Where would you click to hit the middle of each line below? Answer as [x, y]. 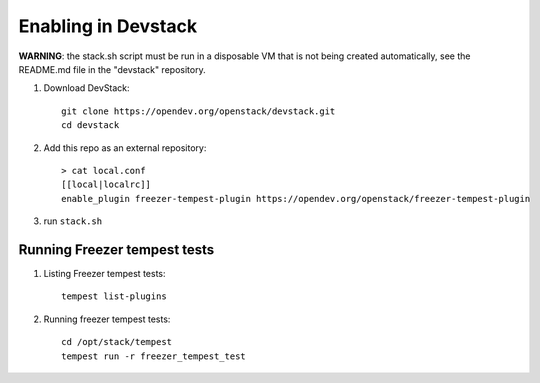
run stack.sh [73, 221]
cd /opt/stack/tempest [117, 342]
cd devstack [90, 125]
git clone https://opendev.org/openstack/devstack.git [198, 111]
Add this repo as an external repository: [125, 147]
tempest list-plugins [114, 296]
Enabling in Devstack [108, 26]
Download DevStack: [86, 88]
